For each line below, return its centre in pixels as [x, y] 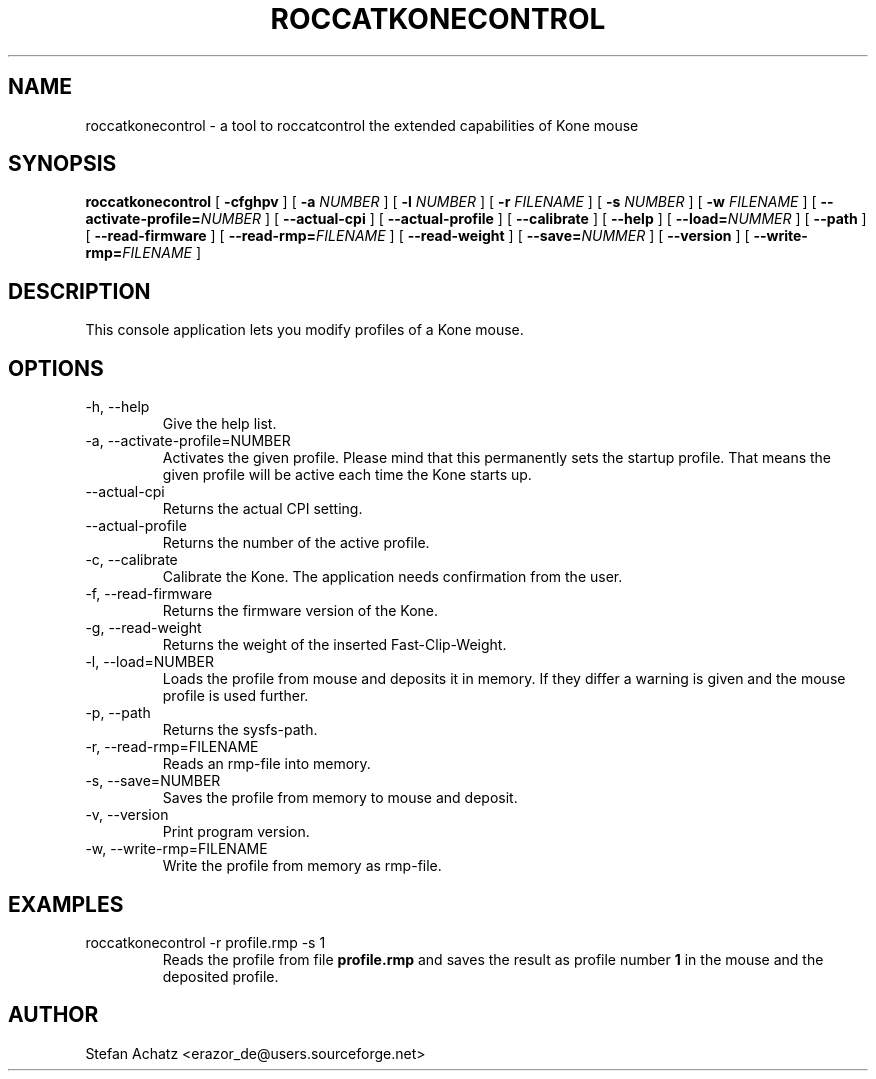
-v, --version [127, 815]
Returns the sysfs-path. [240, 730]
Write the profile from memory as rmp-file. [302, 866]
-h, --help [117, 407]
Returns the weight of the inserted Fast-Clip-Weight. [334, 645]
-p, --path [118, 713]
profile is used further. [235, 696]
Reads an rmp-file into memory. [266, 764]
